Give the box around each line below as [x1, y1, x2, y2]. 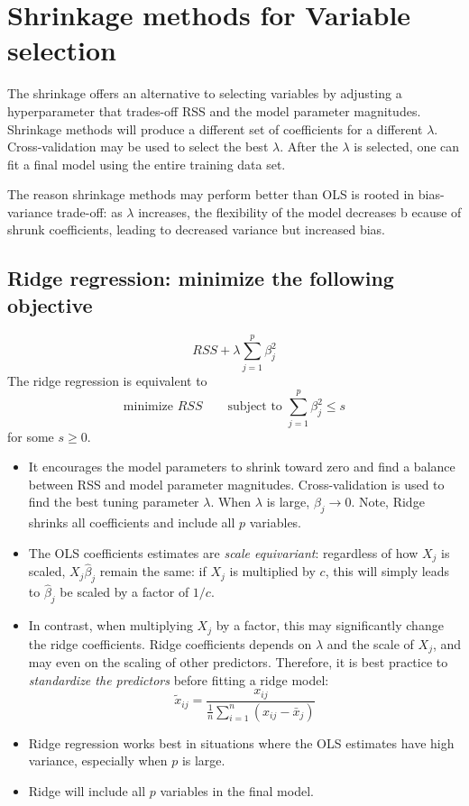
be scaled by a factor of [60, 582, 189, 601]
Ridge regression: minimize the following [7, 264, 394, 292]
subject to [227, 400, 282, 414]
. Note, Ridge [351, 492, 425, 511]
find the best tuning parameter [28, 492, 199, 511]
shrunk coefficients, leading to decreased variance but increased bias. [7, 220, 385, 239]
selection [7, 32, 116, 69]
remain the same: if [99, 562, 207, 581]
